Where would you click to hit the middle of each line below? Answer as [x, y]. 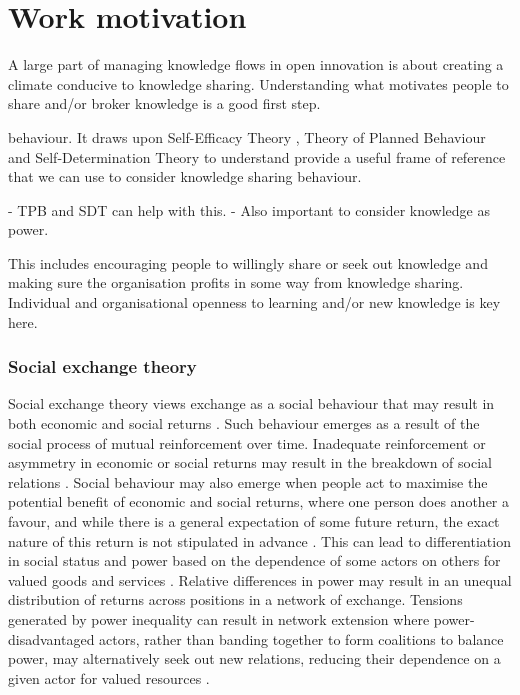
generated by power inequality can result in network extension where [219, 619]
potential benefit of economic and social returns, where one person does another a [259, 501]
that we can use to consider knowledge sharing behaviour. [185, 176]
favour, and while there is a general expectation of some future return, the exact [254, 521]
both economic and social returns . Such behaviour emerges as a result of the [244, 423]
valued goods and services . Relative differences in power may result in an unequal [260, 579]
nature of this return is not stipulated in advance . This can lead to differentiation [259, 540]
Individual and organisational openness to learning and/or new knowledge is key [254, 302]
